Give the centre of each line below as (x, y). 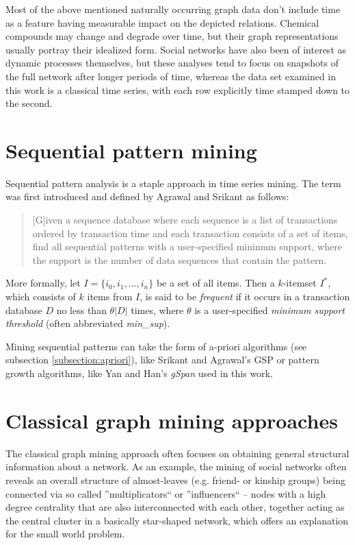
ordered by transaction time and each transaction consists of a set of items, (190, 233)
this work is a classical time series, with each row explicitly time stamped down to (178, 89)
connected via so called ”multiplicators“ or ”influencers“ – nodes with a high (166, 493)
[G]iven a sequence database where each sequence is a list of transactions (185, 220)
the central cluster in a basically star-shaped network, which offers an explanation (177, 520)
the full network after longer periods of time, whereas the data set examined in (171, 76)
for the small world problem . (65, 534)
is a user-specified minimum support (269, 310)
